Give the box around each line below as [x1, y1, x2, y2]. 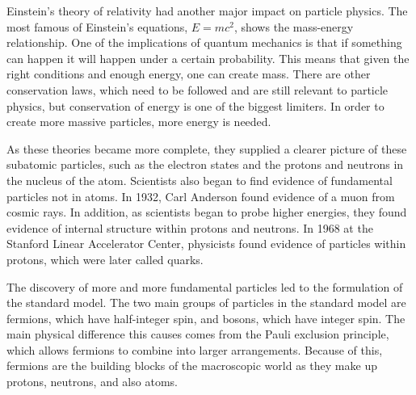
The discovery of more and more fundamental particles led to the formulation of [6, 278, 403, 295]
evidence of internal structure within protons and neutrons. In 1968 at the [6, 219, 373, 236]
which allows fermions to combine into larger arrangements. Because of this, [6, 341, 383, 358]
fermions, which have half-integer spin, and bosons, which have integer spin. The [6, 309, 405, 326]
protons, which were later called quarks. [6, 250, 204, 267]
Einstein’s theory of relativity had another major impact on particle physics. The [6, 2, 408, 19]
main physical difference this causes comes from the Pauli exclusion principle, [6, 326, 389, 342]
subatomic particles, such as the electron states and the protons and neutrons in [6, 156, 404, 173]
